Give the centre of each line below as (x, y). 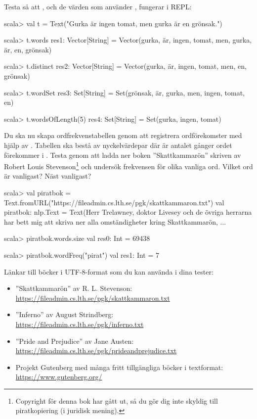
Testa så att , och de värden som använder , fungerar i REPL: (98, 6)
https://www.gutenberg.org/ (59, 377)
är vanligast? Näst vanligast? (48, 176)
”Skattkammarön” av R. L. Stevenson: (74, 288)
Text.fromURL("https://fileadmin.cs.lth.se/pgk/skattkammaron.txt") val (114, 202)
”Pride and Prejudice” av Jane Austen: (75, 341)
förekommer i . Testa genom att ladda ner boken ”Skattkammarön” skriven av (123, 155)
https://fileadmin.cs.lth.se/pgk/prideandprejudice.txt (96, 350)
